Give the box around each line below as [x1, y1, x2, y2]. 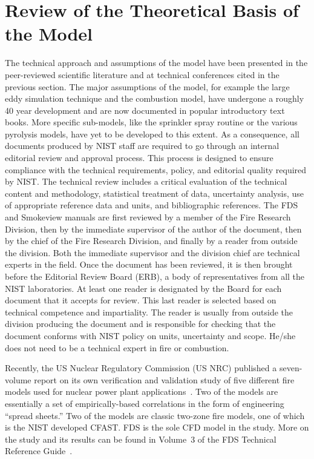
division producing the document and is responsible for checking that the [5, 317, 276, 330]
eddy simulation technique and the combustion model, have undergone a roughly [5, 92, 304, 105]
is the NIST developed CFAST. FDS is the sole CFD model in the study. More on [5, 421, 309, 434]
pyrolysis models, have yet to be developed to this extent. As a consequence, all [5, 127, 299, 140]
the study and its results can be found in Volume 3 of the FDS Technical [5, 432, 276, 445]
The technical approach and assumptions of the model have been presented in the [5, 56, 308, 69]
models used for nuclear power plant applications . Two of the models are [5, 385, 278, 398]
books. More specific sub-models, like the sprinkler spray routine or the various [5, 116, 298, 128]
